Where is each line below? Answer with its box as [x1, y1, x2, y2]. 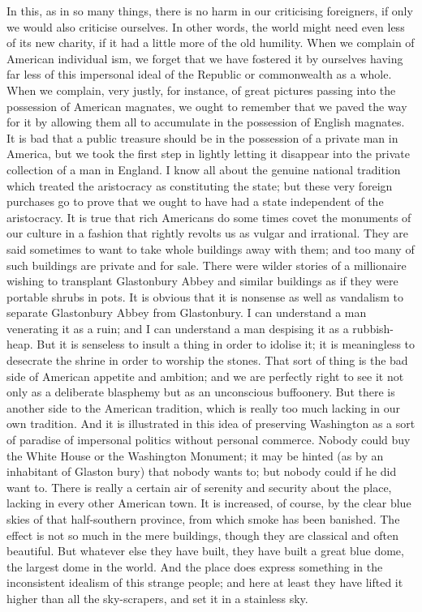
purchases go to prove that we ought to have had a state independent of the [6, 193, 384, 210]
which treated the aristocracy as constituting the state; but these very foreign [6, 177, 393, 194]
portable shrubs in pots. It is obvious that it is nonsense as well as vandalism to [6, 288, 403, 305]
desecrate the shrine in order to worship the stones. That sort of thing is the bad [6, 352, 408, 369]
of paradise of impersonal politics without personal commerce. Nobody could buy [6, 431, 411, 448]
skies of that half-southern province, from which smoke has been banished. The [6, 511, 400, 527]
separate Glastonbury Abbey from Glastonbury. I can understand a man [6, 304, 367, 321]
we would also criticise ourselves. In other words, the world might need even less [6, 18, 405, 35]
